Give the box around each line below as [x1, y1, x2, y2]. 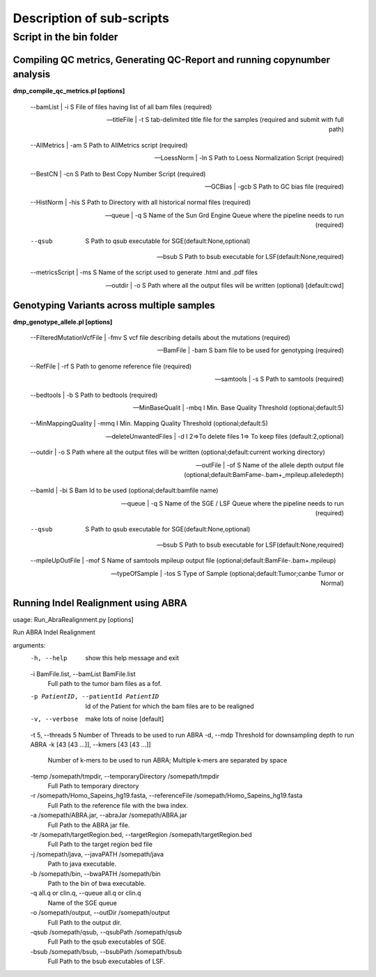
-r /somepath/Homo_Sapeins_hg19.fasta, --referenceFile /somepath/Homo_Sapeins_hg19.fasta [30, 791, 303, 800]
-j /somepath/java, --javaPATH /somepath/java [30, 850, 164, 858]
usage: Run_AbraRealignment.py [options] [13, 616, 134, 624]
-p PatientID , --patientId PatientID [30, 693, 159, 701]
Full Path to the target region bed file [47, 840, 153, 849]
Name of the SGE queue [47, 898, 118, 907]
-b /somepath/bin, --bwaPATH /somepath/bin [30, 869, 162, 877]
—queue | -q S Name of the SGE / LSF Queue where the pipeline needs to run [120, 499, 344, 508]
